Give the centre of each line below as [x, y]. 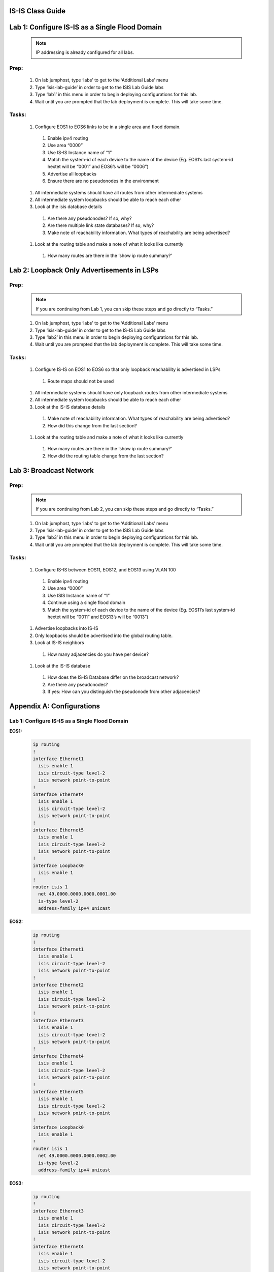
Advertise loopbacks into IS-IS [66, 628]
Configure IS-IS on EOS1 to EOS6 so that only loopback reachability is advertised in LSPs [128, 369]
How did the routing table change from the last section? [106, 456]
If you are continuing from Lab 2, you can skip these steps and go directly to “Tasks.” [125, 509]
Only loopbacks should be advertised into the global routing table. [104, 635]
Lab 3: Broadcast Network [52, 470]
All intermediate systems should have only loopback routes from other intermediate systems [131, 393]
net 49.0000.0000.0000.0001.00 [77, 894]
